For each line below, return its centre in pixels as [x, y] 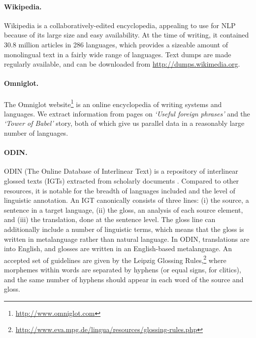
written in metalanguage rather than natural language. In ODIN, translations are [127, 239]
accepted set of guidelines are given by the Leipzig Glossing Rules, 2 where [115, 259]
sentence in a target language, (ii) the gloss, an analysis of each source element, [124, 209]
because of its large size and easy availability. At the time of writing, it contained [127, 35]
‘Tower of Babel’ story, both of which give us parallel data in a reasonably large [124, 123]
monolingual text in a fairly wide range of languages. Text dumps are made [118, 54]
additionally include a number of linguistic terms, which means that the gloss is [124, 229]
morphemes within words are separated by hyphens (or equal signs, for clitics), [123, 269]
